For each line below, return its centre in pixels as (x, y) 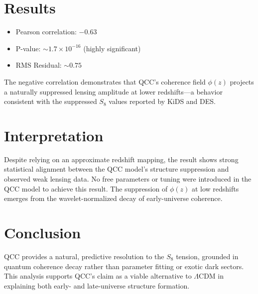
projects (242, 81)
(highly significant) (112, 48)
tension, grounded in (207, 256)
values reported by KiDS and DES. (162, 101)
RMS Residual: (39, 65)
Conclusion (43, 232)
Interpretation (54, 135)
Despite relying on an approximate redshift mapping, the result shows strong (121, 159)
